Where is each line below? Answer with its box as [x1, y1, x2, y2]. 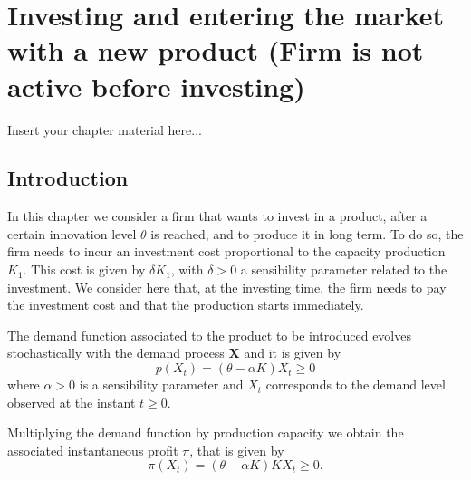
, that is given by [189, 440, 284, 459]
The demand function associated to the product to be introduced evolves [7, 325, 411, 344]
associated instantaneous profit [7, 440, 178, 459]
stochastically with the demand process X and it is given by [7, 343, 341, 362]
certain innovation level [7, 224, 137, 243]
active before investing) [7, 67, 305, 104]
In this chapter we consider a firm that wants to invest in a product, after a [7, 206, 428, 226]
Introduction [7, 164, 129, 192]
